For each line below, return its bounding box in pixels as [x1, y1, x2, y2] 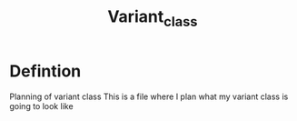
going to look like [9, 100, 74, 111]
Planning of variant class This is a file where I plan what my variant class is [9, 91, 289, 102]
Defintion [9, 61, 82, 81]
